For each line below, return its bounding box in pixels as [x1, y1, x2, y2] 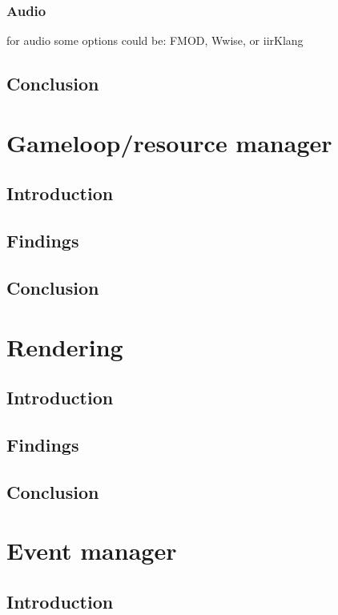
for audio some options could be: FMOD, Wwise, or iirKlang [6, 32, 304, 49]
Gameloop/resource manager [6, 126, 332, 159]
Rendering [6, 330, 123, 363]
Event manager [6, 534, 177, 567]
